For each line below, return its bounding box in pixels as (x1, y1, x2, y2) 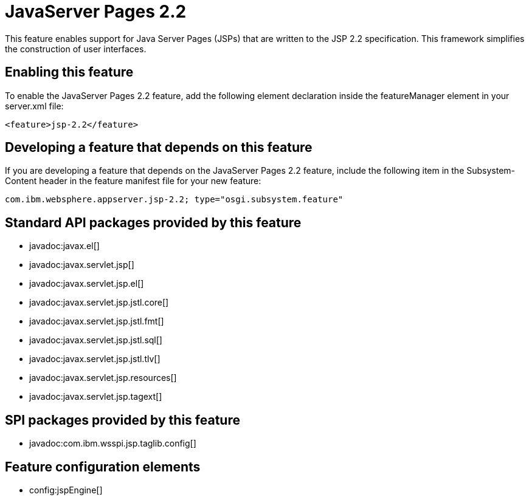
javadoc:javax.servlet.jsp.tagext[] (29, 391, 162, 402)
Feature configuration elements (5, 459, 201, 474)
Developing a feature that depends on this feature (5, 140, 313, 156)
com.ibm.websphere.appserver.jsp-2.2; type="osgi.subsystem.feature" (5, 194, 344, 205)
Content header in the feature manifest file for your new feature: (5, 176, 261, 187)
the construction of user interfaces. (5, 43, 147, 54)
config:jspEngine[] (29, 484, 103, 495)
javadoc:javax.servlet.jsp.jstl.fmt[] (29, 316, 164, 327)
